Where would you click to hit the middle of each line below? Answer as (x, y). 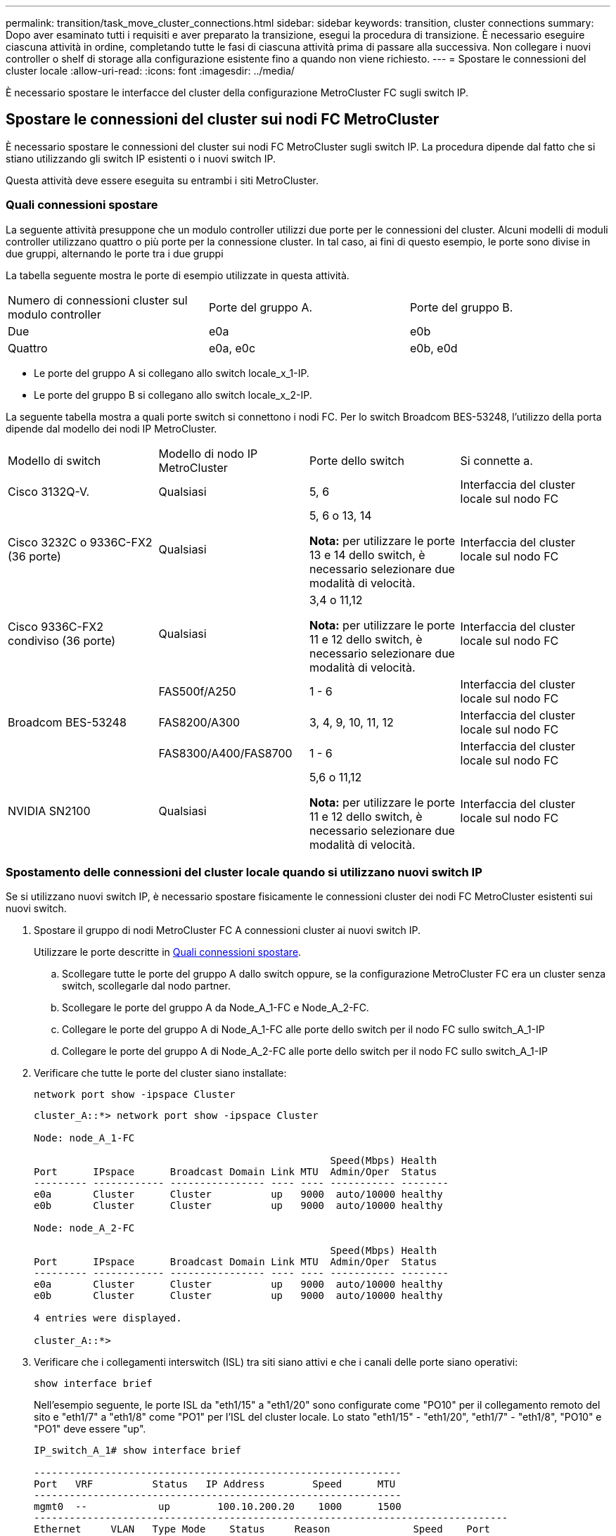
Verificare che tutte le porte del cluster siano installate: (160, 1073)
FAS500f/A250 (197, 691)
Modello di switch (54, 460)
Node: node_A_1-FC (84, 1138)
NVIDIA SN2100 (49, 811)
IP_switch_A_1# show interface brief (138, 1451)
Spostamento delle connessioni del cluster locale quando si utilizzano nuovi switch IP (244, 872)
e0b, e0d (434, 348)
